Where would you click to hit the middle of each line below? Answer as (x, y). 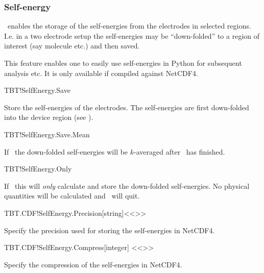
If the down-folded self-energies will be (66, 151)
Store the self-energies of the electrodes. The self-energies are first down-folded (127, 107)
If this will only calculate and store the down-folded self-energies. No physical (127, 185)
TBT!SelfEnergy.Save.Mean (47, 134)
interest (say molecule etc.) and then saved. (72, 46)
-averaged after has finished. (179, 151)
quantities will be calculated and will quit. (72, 196)
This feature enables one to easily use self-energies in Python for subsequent (123, 63)
